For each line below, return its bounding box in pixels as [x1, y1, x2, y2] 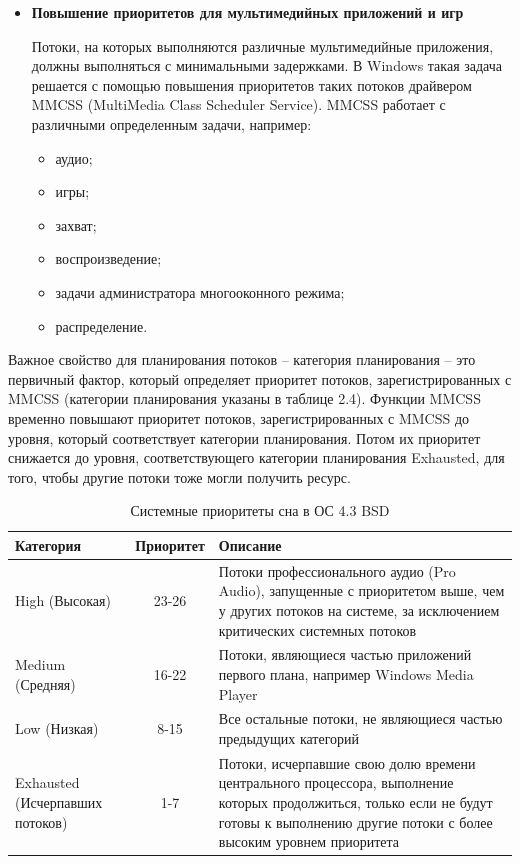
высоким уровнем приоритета [218, 831, 400, 852]
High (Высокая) [15, 590, 111, 611]
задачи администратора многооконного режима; [55, 281, 345, 302]
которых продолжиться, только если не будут [218, 792, 493, 812]
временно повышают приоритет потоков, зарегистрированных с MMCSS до [8, 407, 470, 428]
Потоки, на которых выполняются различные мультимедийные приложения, [31, 35, 494, 56]
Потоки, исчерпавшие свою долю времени [218, 752, 476, 773]
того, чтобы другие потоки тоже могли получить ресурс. [8, 466, 351, 487]
